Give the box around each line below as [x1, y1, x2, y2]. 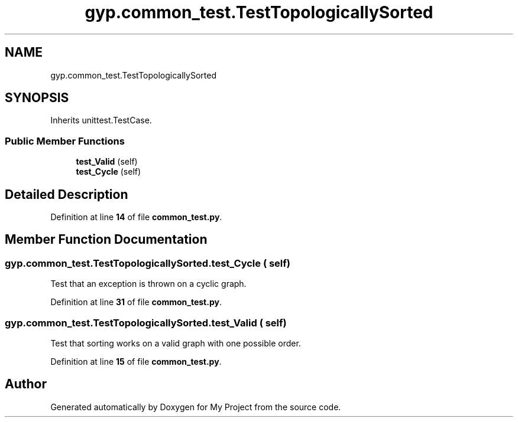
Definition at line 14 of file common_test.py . [50, 212, 222, 223]
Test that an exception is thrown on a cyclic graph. [50, 279, 247, 289]
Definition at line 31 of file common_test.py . [50, 297, 222, 307]
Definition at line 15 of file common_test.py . [50, 356, 222, 367]
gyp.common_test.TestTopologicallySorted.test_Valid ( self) [5, 316, 287, 329]
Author [5, 377, 47, 392]
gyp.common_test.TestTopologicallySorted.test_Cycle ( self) [5, 257, 290, 269]
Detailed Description [5, 187, 128, 202]
